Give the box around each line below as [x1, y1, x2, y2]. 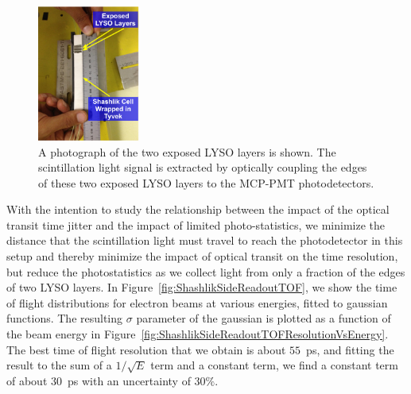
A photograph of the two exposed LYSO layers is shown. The [38, 143, 336, 160]
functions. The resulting [6, 310, 123, 326]
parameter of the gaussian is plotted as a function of [136, 310, 391, 326]
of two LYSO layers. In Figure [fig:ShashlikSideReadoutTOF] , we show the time [6, 279, 397, 295]
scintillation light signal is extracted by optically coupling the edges [38, 159, 367, 176]
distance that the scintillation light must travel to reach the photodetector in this [6, 232, 403, 249]
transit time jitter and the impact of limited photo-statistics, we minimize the [6, 216, 385, 233]
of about [6, 372, 48, 388]
